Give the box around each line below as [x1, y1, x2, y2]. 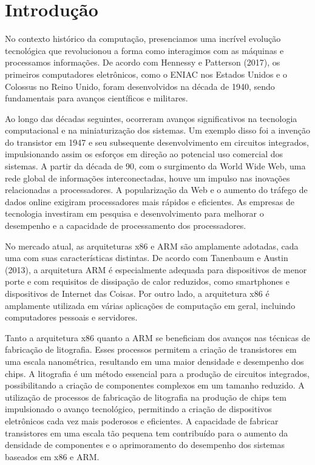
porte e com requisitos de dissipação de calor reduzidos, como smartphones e [5, 275, 290, 288]
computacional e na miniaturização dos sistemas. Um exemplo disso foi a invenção [5, 124, 310, 137]
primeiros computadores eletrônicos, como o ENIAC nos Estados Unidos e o [5, 67, 287, 80]
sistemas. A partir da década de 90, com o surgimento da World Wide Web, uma [5, 160, 306, 172]
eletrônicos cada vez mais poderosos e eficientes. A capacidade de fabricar [5, 414, 279, 427]
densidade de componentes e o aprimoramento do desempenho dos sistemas [5, 438, 285, 451]
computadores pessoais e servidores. [5, 311, 138, 324]
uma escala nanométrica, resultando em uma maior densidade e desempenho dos [5, 355, 304, 367]
